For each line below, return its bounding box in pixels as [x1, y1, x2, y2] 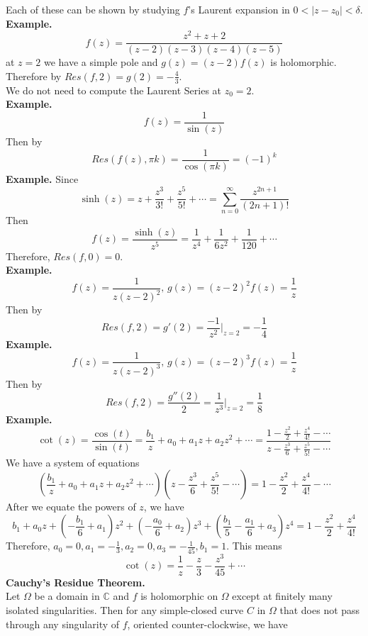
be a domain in [34, 588, 100, 603]
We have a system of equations [6, 454, 140, 469]
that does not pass [279, 602, 360, 617]
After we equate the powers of [6, 499, 136, 514]
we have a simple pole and [43, 55, 158, 69]
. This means [226, 538, 282, 553]
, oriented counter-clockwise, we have [127, 616, 288, 631]
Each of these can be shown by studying [6, 2, 180, 16]
